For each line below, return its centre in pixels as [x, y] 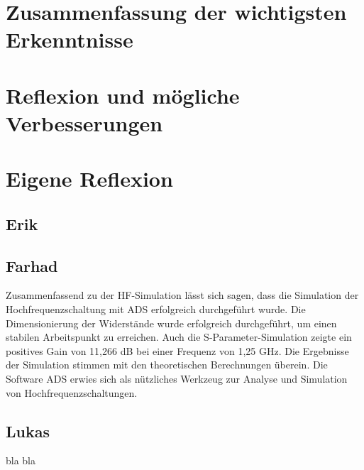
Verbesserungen [84, 122]
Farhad [32, 265]
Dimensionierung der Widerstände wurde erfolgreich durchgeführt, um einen [171, 323]
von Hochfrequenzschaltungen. [72, 392]
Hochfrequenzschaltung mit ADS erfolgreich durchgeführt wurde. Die [156, 309]
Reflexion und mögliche [123, 95]
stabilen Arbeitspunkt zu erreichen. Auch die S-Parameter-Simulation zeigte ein [179, 337]
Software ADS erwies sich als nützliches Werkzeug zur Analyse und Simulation [177, 379]
